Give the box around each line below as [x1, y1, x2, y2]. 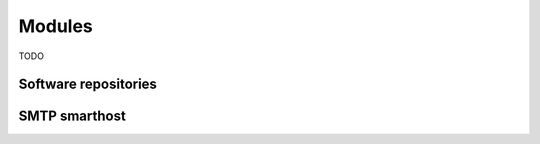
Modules [18, 15, 94, 37]
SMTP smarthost [18, 108, 127, 125]
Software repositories [18, 76, 157, 93]
